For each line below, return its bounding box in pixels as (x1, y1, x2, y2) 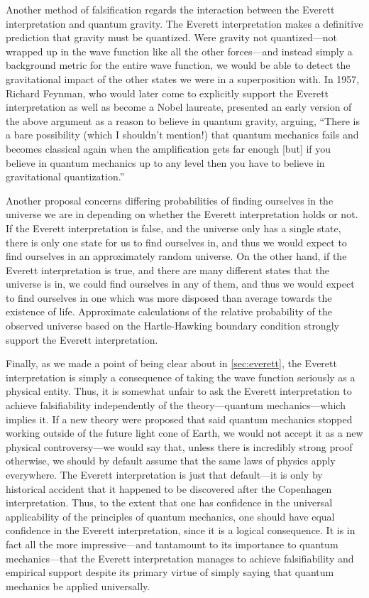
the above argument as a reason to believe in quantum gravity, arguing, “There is (6, 113, 360, 128)
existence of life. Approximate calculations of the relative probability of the (6, 304, 332, 319)
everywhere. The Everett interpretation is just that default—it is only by (6, 467, 323, 482)
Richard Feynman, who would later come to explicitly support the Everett (6, 85, 329, 100)
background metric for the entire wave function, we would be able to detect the (6, 58, 351, 72)
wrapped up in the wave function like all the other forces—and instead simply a (6, 43, 353, 58)
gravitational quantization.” (6, 169, 125, 184)
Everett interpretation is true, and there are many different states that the (6, 262, 330, 277)
